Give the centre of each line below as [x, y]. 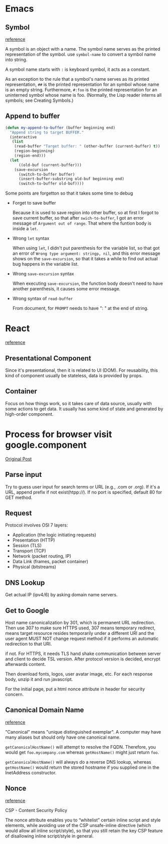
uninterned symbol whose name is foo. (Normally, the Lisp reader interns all [83, 95]
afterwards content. [26, 664]
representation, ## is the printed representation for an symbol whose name [82, 84]
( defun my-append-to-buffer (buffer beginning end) [60, 128]
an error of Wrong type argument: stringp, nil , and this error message [86, 253]
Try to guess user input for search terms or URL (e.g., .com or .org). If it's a [83, 486]
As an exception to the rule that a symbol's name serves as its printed [77, 79]
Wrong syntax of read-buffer [43, 298]
